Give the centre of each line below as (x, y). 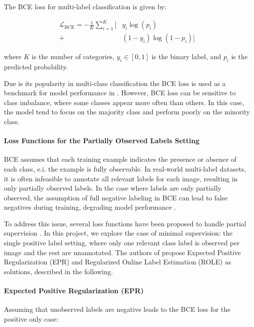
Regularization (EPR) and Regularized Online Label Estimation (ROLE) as (117, 262)
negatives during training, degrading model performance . (90, 207)
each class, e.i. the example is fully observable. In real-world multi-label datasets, (125, 168)
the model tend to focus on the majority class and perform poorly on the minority (127, 112)
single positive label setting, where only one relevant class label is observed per (122, 243)
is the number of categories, (73, 56)
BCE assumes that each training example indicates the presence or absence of (120, 159)
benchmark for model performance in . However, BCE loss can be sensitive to (120, 93)
